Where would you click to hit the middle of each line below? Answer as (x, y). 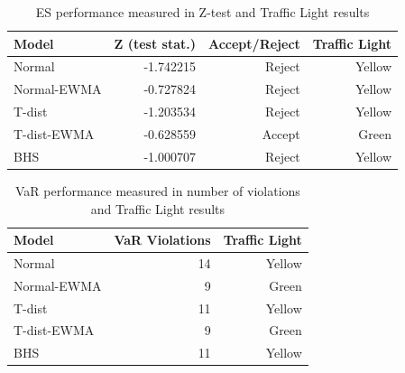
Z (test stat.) (155, 43)
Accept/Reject (254, 43)
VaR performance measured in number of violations (157, 190)
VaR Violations (162, 240)
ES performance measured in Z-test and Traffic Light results (202, 12)
